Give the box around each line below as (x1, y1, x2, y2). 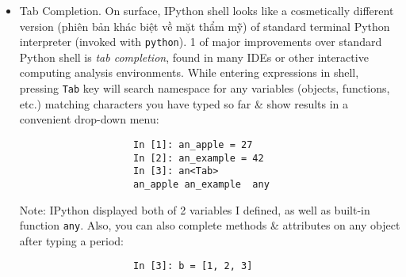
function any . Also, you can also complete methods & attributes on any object (19, 217, 400, 233)
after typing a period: (19, 232, 124, 249)
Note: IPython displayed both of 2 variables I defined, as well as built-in (19, 201, 370, 218)
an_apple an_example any (132, 178, 270, 190)
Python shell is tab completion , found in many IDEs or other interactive (19, 48, 369, 65)
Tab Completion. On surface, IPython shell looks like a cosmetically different (19, 2, 394, 18)
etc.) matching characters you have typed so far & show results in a (19, 95, 349, 112)
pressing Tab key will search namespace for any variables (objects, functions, (19, 80, 390, 97)
